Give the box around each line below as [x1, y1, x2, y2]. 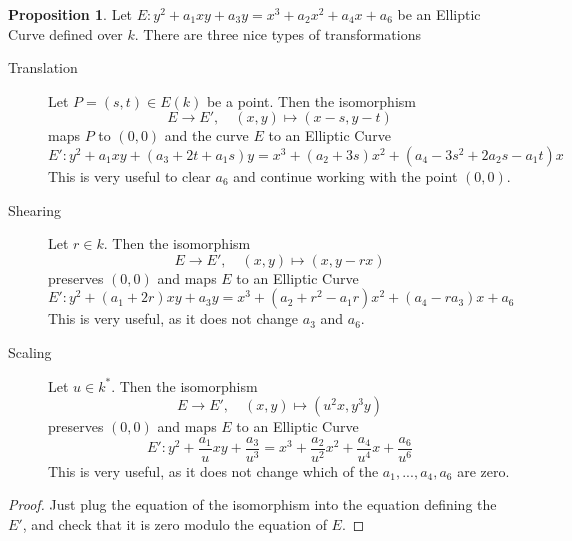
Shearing [8, 199, 61, 220]
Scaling [8, 341, 52, 362]
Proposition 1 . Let [8, 4, 133, 24]
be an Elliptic [397, 4, 481, 24]
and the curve [164, 125, 249, 146]
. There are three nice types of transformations [134, 23, 422, 44]
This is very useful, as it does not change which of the [48, 460, 379, 481]
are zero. [457, 460, 510, 481]
